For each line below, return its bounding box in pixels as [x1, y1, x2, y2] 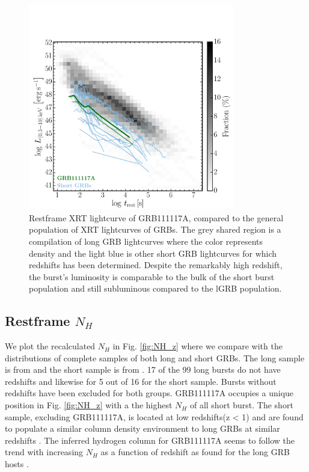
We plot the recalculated [5, 340, 96, 352]
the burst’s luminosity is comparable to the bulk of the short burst [29, 270, 275, 283]
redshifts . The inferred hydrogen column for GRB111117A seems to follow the [5, 434, 295, 446]
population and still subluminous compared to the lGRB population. [29, 282, 282, 295]
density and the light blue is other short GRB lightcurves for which [29, 247, 277, 259]
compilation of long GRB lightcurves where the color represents [29, 234, 263, 247]
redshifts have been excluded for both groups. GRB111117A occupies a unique [5, 387, 294, 399]
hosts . [5, 458, 29, 470]
